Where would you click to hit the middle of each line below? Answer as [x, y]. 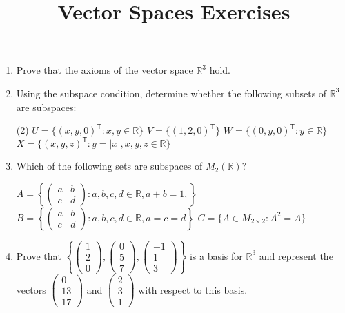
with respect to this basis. [193, 289]
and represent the [296, 255]
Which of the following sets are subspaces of [109, 166]
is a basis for [216, 255]
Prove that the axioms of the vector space [105, 70]
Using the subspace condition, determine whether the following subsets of [171, 93]
